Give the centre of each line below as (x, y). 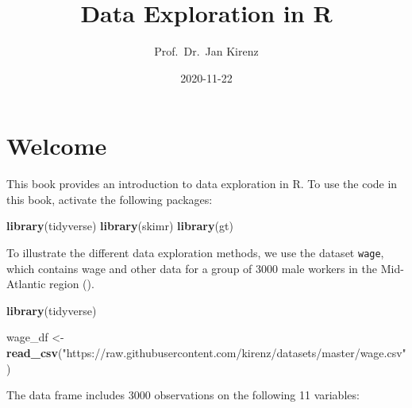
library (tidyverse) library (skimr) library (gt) (120, 226)
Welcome (57, 146)
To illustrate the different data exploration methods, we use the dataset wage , (195, 253)
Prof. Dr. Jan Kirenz (206, 51)
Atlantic (26, 284)
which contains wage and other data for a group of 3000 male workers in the (192, 268)
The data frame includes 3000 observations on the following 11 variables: (183, 395)
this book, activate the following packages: (110, 199)
